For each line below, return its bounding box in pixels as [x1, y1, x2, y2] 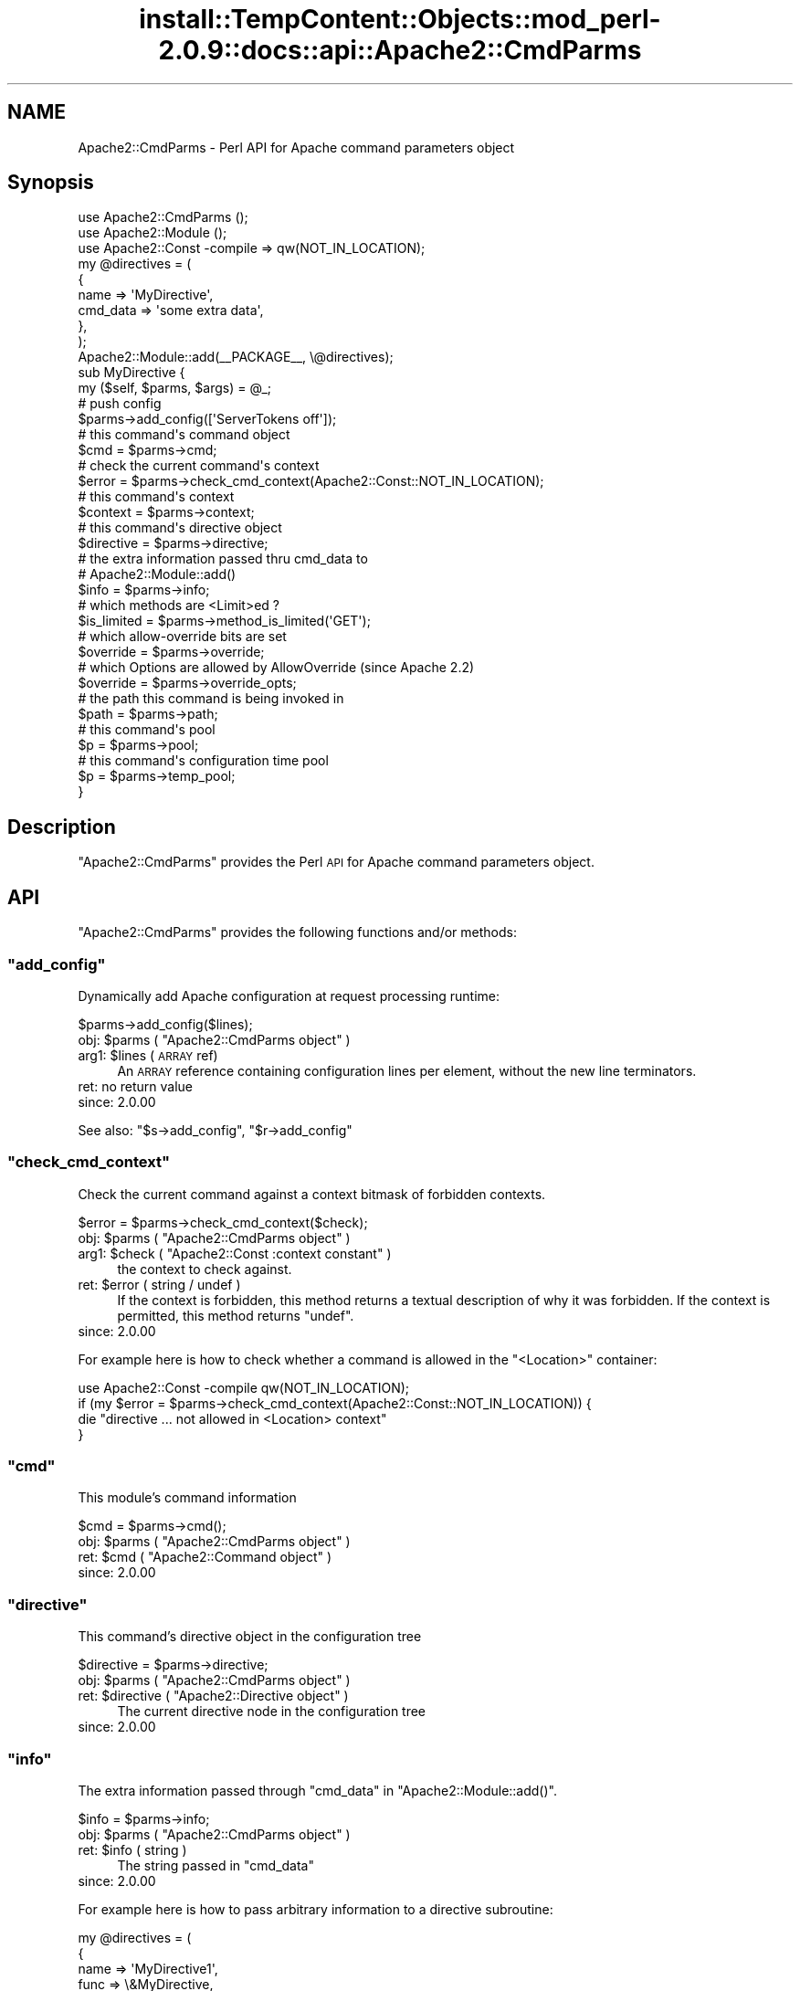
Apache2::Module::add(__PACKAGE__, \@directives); [78, 349, 394, 365]
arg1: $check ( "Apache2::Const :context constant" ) [78, 1245, 392, 1261]
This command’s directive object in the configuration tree [78, 1628, 422, 1645]
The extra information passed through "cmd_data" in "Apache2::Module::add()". [78, 1782, 557, 1798]
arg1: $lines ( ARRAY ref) [78, 1047, 218, 1063]
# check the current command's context [78, 458, 320, 474]
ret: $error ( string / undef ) [78, 1276, 241, 1292]
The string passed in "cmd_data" [117, 1857, 314, 1873]
